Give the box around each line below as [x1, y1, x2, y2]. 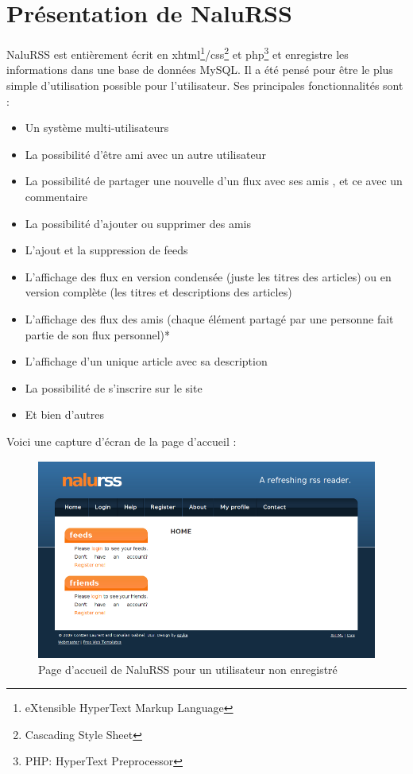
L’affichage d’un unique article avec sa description [25, 353, 268, 370]
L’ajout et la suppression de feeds [25, 242, 188, 258]
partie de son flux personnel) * [25, 326, 171, 342]
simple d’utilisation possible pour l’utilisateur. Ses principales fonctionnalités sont [6, 76, 403, 93]
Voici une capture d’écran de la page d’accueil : [6, 432, 237, 449]
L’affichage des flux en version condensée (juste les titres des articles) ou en [25, 268, 392, 284]
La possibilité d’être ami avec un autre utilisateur [25, 145, 266, 162]
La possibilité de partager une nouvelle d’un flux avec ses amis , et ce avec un [25, 172, 403, 189]
